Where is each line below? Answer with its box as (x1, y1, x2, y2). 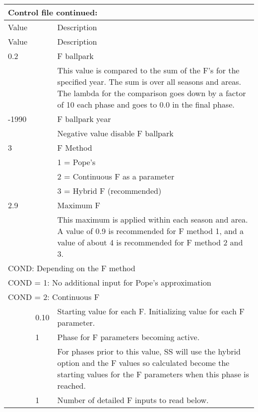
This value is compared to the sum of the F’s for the (57, 64, 240, 76)
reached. (57, 380, 86, 391)
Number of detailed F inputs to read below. (57, 394, 209, 406)
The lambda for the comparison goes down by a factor (57, 87, 246, 99)
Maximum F (57, 199, 101, 211)
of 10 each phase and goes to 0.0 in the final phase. (57, 99, 235, 110)
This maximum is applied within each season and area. (57, 214, 248, 225)
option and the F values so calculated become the (57, 357, 230, 368)
